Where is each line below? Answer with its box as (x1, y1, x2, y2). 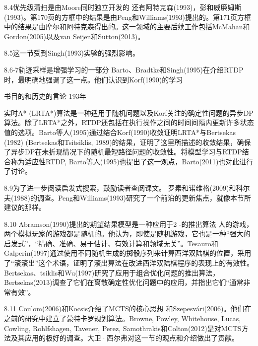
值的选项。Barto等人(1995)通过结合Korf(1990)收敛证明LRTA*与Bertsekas (4, 127, 236, 137)
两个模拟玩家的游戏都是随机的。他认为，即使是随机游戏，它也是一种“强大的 (4, 228, 251, 239)
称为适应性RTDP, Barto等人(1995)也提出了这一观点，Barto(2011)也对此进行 (10, 156, 254, 166)
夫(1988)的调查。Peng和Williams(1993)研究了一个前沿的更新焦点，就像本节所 (4, 192, 252, 203)
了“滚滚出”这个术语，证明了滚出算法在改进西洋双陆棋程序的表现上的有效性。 (4, 258, 254, 268)
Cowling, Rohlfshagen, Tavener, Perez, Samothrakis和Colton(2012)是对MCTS (4, 323, 242, 333)
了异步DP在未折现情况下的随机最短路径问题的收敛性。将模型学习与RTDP (4, 146, 242, 157)
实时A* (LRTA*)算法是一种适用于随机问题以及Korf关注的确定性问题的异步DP (4, 107, 254, 118)
